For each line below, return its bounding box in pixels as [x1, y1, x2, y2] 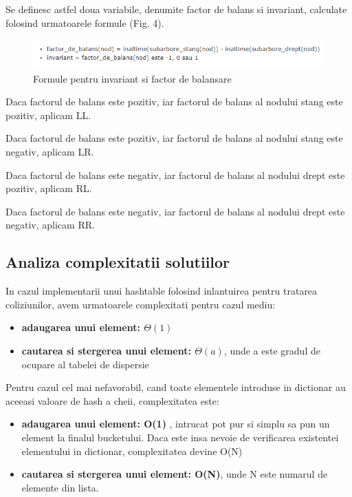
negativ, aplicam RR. [5, 218, 95, 232]
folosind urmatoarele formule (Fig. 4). [5, 15, 164, 30]
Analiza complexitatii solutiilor [5, 251, 230, 273]
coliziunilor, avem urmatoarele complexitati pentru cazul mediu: [5, 297, 276, 311]
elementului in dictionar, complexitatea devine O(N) [21, 443, 243, 458]
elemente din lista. [21, 480, 99, 494]
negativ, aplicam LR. [5, 145, 94, 159]
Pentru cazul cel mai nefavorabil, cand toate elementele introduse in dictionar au [5, 380, 346, 394]
